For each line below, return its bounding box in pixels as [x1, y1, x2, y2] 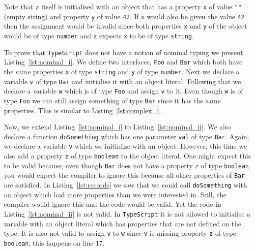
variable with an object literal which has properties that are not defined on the [4, 218, 241, 228]
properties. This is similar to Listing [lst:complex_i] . [4, 105, 163, 115]
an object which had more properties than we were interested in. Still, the [4, 189, 227, 199]
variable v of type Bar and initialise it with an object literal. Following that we [4, 76, 241, 86]
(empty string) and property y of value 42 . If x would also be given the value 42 [4, 11, 245, 21]
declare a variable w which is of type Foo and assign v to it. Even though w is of [4, 86, 243, 96]
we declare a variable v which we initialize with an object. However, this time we [4, 141, 247, 151]
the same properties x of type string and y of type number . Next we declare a [4, 66, 240, 76]
